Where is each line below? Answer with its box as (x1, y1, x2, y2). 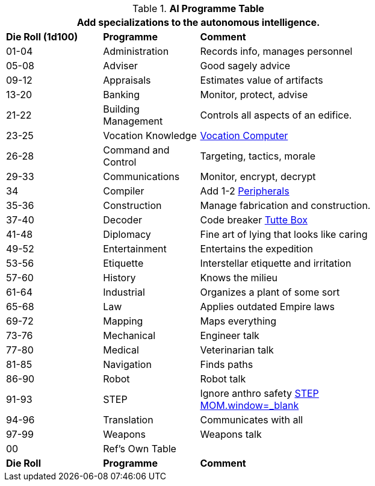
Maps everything (200, 315, 277, 327)
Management (103, 115, 163, 127)
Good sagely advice (200, 60, 291, 72)
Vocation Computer (200, 129, 288, 142)
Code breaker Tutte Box (200, 214, 308, 226)
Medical (103, 344, 139, 356)
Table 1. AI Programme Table (132, 2, 264, 14)
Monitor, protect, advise (200, 89, 308, 101)
